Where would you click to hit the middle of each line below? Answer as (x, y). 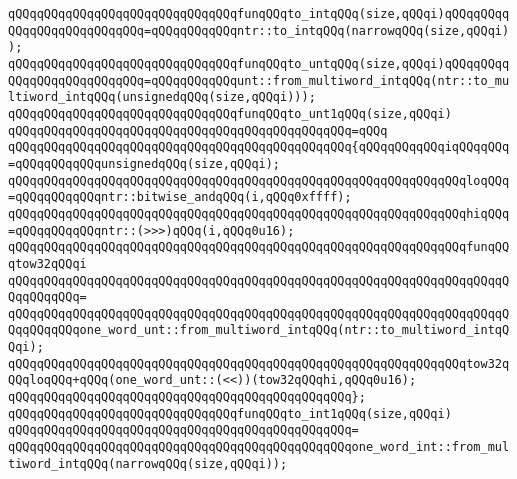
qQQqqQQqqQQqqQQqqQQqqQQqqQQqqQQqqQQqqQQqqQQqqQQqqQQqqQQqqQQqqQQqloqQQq (259, 180)
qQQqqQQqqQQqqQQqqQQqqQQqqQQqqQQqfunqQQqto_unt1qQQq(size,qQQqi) (230, 113)
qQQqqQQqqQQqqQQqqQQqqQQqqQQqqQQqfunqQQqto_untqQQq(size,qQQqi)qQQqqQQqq (259, 63)
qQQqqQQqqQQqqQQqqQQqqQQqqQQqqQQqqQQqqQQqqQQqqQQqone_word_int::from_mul (259, 447)
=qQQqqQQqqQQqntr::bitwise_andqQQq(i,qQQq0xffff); (180, 197)
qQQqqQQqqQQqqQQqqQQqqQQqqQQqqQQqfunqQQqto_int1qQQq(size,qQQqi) (230, 413)
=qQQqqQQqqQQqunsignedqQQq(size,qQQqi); (144, 163)
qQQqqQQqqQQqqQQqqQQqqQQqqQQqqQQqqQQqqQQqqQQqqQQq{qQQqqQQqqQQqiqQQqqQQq (259, 147)
